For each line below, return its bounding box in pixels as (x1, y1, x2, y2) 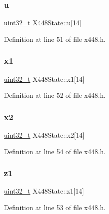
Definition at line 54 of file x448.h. (4, 146, 106, 156)
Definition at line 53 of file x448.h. (4, 202, 106, 213)
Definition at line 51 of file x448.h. (4, 34, 106, 44)
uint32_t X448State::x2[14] (4, 130, 85, 140)
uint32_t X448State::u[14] (4, 18, 81, 28)
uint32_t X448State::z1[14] (4, 186, 84, 196)
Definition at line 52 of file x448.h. (4, 90, 106, 100)
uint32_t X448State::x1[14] (4, 73, 85, 84)
